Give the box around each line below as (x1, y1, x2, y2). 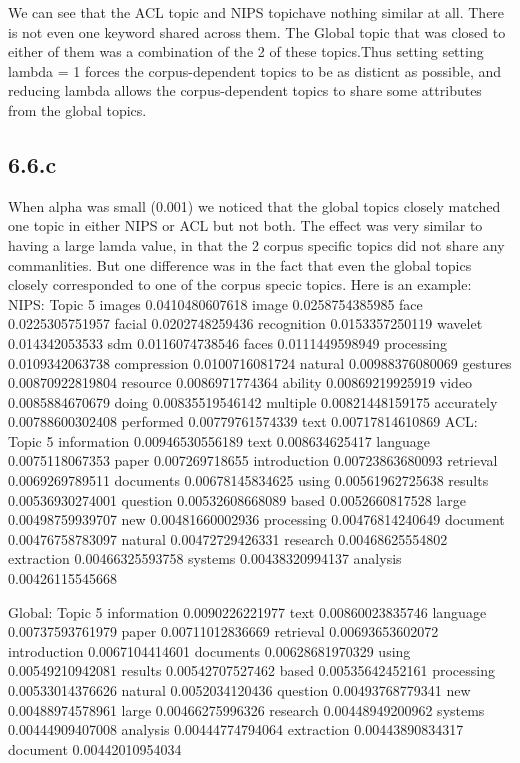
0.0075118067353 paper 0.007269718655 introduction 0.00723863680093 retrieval (8, 450, 498, 471)
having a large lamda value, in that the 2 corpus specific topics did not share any (8, 234, 505, 255)
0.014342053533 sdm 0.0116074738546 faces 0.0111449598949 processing (8, 332, 447, 353)
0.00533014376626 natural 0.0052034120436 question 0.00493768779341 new (8, 680, 471, 701)
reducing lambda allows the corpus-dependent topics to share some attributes (8, 80, 482, 101)
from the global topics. (8, 99, 147, 120)
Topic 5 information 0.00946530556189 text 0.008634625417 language (8, 430, 431, 451)
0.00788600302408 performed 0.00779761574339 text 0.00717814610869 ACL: (8, 411, 478, 432)
